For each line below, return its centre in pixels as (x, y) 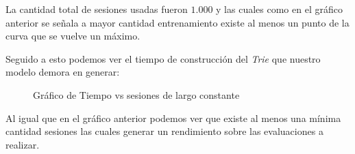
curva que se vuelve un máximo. (73, 36)
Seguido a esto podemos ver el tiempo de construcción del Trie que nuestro (163, 58)
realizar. (23, 144)
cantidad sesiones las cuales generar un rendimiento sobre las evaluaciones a (164, 131)
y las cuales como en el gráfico (279, 9)
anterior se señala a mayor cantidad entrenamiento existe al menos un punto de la (177, 22)
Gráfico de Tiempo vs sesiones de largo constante (136, 94)
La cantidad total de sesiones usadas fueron (97, 9)
